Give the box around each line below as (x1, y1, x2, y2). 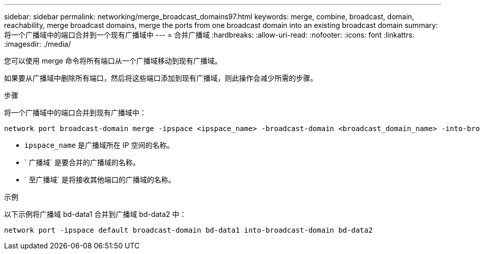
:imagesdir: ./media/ (4, 40, 71, 48)
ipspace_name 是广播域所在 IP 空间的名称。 (24, 141, 174, 149)
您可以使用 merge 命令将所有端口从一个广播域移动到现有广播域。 (4, 56, 222, 65)
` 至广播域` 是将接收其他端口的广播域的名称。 (24, 175, 175, 184)
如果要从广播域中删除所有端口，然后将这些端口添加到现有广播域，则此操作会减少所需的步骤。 (4, 74, 317, 82)
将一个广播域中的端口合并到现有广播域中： (4, 108, 146, 117)
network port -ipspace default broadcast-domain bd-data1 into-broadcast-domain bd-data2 (4, 226, 373, 234)
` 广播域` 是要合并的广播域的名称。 (24, 158, 140, 167)
